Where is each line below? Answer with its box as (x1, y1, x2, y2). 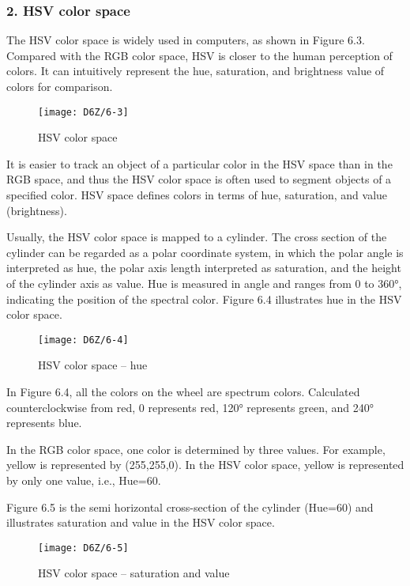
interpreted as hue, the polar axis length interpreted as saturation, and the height (6, 259, 401, 276)
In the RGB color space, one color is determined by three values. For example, (6, 440, 386, 457)
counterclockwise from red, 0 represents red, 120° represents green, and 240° (6, 399, 374, 415)
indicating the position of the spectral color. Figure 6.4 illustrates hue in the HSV (6, 290, 402, 307)
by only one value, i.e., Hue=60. (6, 472, 161, 488)
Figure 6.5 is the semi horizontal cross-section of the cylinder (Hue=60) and (6, 498, 374, 515)
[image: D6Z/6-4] (38, 334, 129, 346)
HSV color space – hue (38, 357, 148, 373)
